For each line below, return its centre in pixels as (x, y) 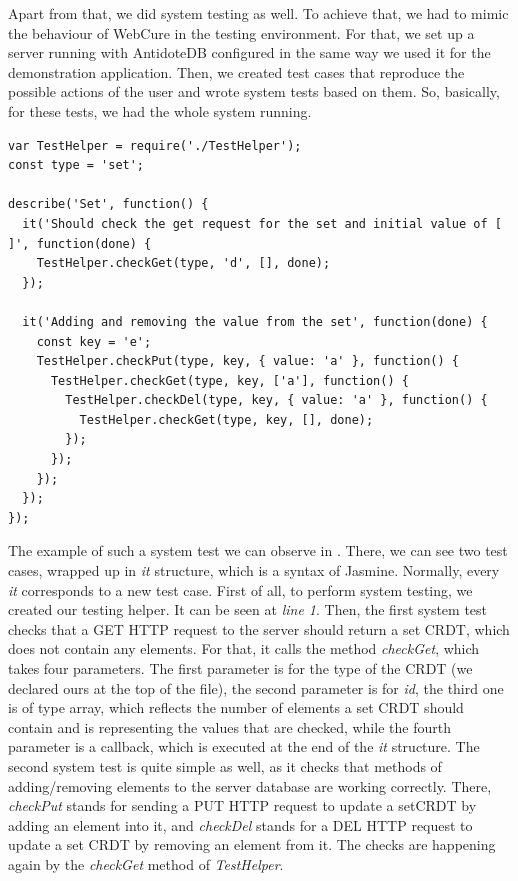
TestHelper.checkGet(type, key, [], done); (226, 419)
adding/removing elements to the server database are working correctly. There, (250, 785)
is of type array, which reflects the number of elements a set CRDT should (236, 707)
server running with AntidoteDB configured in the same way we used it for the (249, 52)
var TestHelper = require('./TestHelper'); (155, 145)
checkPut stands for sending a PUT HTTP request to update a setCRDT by (242, 805)
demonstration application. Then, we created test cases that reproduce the (236, 71)
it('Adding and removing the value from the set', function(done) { (255, 321)
